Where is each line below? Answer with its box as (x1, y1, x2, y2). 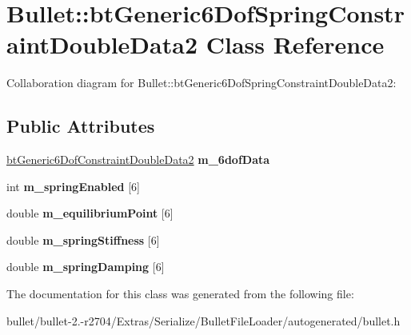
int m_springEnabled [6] (6, 177, 140, 194)
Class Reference (205, 28, 385, 61)
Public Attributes (6, 114, 155, 138)
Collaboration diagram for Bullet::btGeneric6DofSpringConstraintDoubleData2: (6, 74, 397, 91)
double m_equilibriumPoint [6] (6, 205, 174, 221)
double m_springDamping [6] (6, 258, 165, 275)
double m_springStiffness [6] (6, 231, 160, 248)
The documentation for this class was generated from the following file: (6, 285, 354, 302)
